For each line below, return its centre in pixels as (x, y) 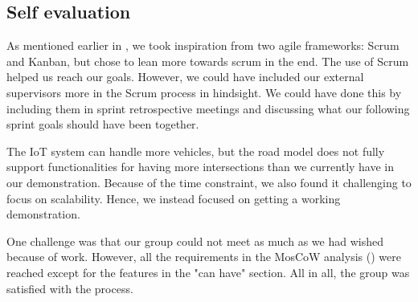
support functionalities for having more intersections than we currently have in (201, 167)
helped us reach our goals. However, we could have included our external (185, 77)
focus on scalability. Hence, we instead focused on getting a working (174, 198)
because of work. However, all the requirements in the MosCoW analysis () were (204, 257)
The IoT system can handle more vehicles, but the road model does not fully (196, 151)
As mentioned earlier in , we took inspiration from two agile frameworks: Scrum (203, 45)
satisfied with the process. (70, 288)
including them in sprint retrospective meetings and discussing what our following (208, 108)
